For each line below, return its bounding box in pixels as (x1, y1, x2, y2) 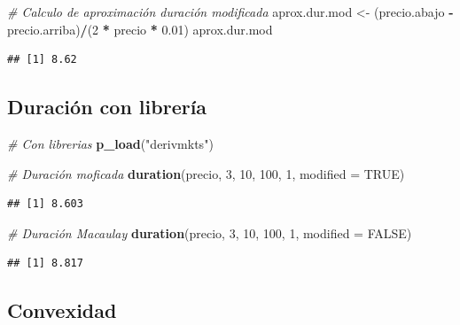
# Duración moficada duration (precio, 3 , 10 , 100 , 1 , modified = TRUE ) (7, 164, 405, 182)
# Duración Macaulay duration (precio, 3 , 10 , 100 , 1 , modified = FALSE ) (7, 223, 412, 242)
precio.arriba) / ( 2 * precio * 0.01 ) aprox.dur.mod (7, 19, 273, 38)
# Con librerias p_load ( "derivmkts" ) (7, 134, 214, 152)
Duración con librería (7, 93, 207, 120)
